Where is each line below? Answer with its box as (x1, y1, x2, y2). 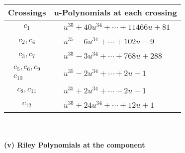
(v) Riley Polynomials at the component (4, 140, 145, 150)
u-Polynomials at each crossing (54, 6, 177, 18)
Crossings (8, 6, 46, 18)
